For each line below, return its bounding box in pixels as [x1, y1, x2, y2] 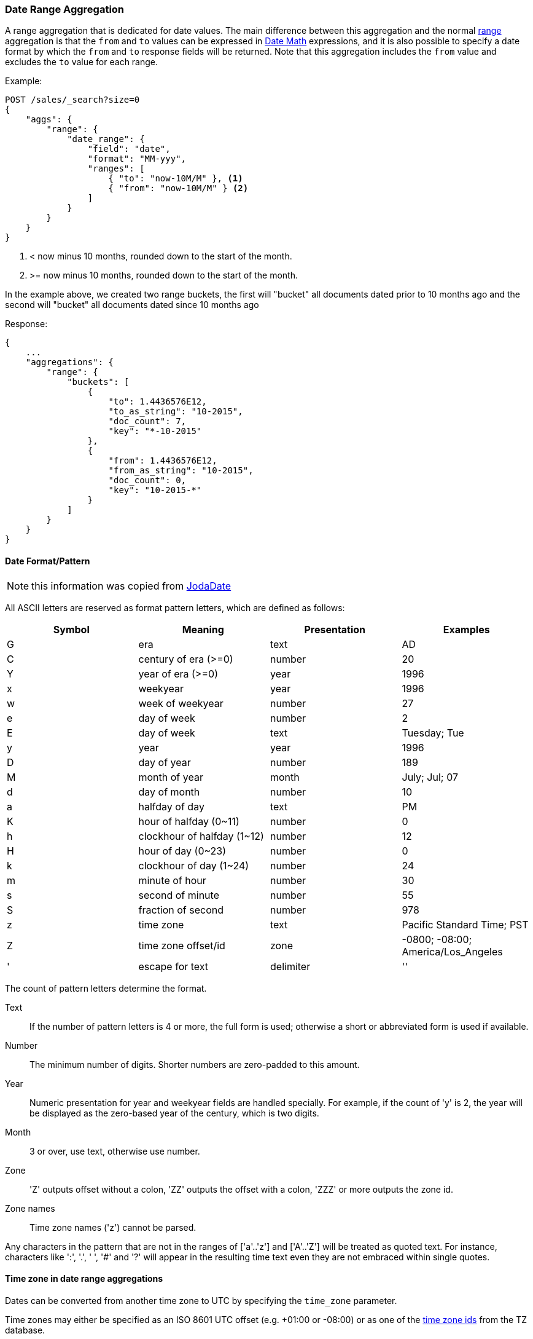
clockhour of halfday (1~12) [138, 829, 264, 842]
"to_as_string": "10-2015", [108, 406, 243, 417]
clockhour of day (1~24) [138, 859, 249, 872]
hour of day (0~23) [138, 844, 227, 857]
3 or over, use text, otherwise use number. [29, 1145, 200, 1156]
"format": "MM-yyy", [87, 154, 187, 164]
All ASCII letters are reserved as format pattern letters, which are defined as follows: [5, 602, 345, 613]
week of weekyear [138, 697, 224, 709]
